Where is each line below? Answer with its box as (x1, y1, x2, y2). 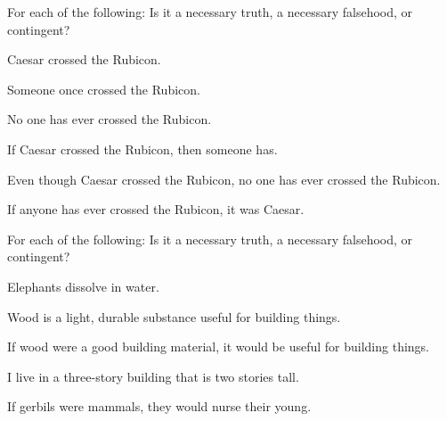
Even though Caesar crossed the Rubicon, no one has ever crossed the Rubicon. (7, 169, 441, 188)
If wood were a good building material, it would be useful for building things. (7, 337, 430, 356)
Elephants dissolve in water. (7, 277, 159, 295)
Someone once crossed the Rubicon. (7, 79, 200, 98)
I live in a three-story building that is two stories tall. (7, 367, 299, 385)
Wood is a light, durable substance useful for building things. (7, 307, 341, 326)
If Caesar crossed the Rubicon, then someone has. (7, 139, 278, 158)
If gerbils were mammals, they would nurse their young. (7, 397, 312, 416)
